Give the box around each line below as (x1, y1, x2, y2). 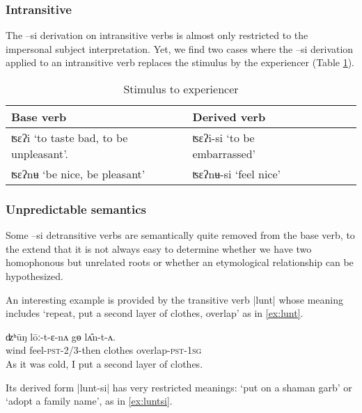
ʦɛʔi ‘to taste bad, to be (11, 130, 128, 146)
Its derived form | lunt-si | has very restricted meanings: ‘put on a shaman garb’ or (6, 380, 352, 394)
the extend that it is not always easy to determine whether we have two (6, 241, 312, 256)
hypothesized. (6, 269, 63, 283)
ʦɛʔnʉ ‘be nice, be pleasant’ (11, 166, 145, 182)
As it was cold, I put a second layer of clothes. (6, 356, 203, 371)
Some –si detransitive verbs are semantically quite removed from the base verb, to (6, 228, 355, 242)
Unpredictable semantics (6, 200, 146, 217)
